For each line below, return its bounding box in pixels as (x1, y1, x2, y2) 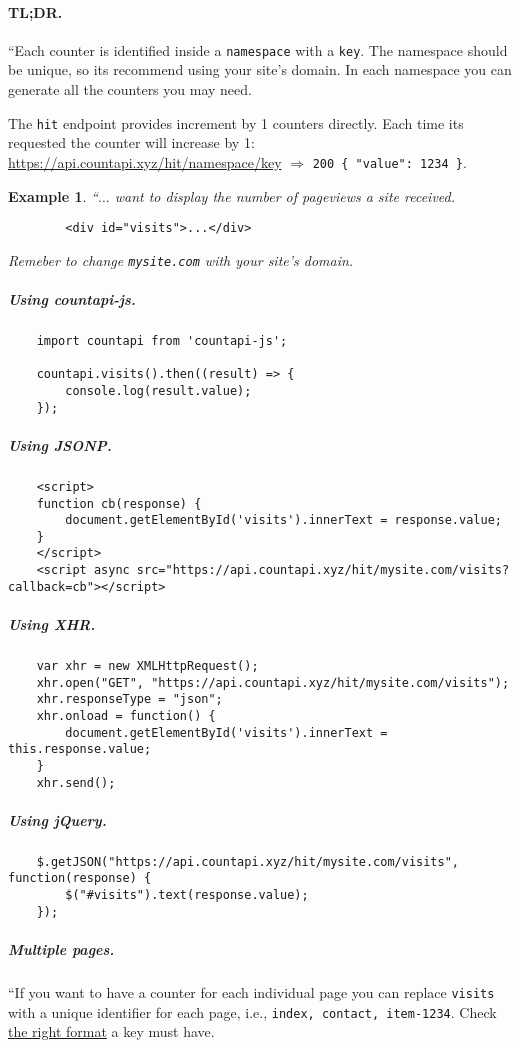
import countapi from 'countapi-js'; (36, 334, 288, 349)
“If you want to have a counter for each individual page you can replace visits (8, 982, 495, 1003)
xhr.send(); (36, 775, 116, 790)
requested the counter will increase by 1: (8, 132, 255, 153)
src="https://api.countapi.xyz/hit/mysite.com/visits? (136, 563, 510, 578)
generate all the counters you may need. (8, 79, 252, 100)
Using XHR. (8, 614, 96, 635)
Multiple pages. (8, 939, 115, 960)
